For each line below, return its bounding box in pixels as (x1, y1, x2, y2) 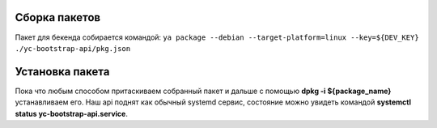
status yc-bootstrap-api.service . (15, 109, 129, 118)
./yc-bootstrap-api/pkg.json (15, 44, 131, 53)
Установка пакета (15, 65, 110, 79)
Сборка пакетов (15, 11, 101, 24)
